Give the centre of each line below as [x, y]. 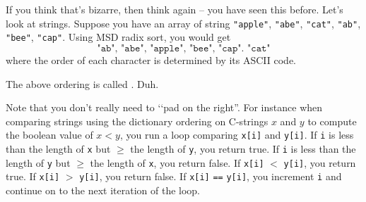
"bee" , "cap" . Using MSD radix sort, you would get [118, 37]
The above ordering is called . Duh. [82, 83]
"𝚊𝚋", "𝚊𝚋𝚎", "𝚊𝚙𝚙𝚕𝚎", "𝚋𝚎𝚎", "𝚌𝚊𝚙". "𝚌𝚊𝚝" [184, 48]
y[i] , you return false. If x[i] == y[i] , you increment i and [211, 176]
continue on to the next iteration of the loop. [103, 190]
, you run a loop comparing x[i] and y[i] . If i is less [237, 135]
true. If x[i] [33, 176]
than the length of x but [58, 148]
